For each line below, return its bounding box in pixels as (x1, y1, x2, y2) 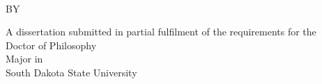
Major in (6, 51, 43, 66)
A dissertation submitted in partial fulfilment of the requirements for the (6, 24, 316, 39)
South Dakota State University (6, 65, 137, 79)
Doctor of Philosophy (6, 37, 97, 52)
